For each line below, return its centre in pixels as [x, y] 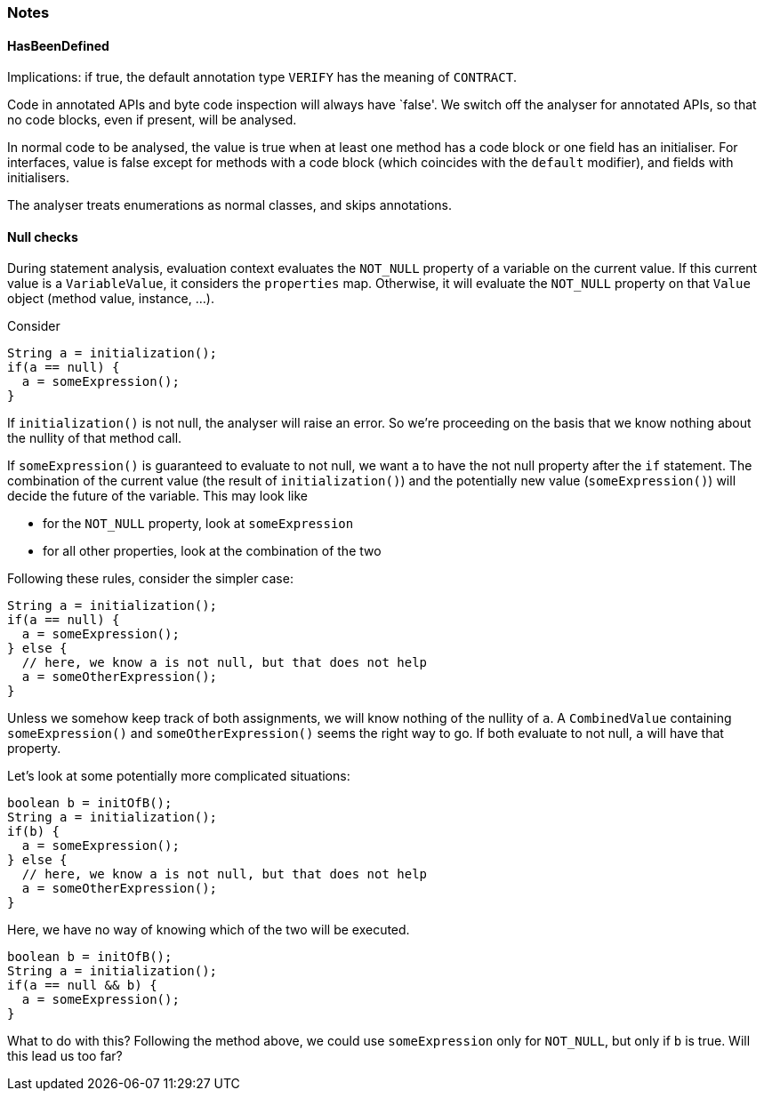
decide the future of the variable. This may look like [157, 496]
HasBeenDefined [58, 45]
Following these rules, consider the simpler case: [150, 579]
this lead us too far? [65, 1056]
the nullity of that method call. [95, 438]
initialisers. [38, 178]
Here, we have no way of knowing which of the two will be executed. [209, 930]
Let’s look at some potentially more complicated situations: [179, 776]
